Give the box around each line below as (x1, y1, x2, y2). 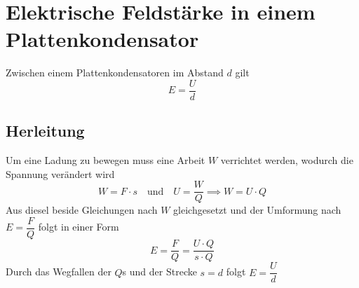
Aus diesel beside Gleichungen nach (6, 203, 158, 217)
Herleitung (6, 120, 85, 142)
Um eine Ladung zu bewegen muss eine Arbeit (6, 153, 205, 167)
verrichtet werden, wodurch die (220, 153, 353, 167)
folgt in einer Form (38, 219, 119, 234)
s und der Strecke (122, 264, 197, 279)
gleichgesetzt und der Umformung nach (173, 203, 341, 217)
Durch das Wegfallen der (6, 264, 111, 279)
